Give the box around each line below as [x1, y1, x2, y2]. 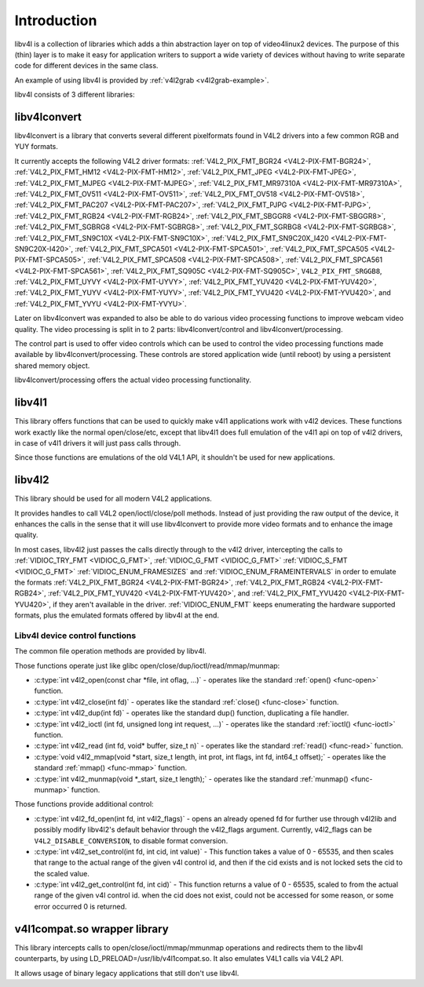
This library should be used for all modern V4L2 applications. [14, 494, 212, 504]
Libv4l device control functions [14, 630, 137, 641]
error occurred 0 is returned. [34, 901, 127, 911]
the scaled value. [34, 869, 90, 878]
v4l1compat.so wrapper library [14, 922, 169, 935]
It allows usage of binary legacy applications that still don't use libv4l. [14, 968, 239, 978]
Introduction [14, 12, 97, 29]
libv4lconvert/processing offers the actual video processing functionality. [14, 375, 251, 384]
